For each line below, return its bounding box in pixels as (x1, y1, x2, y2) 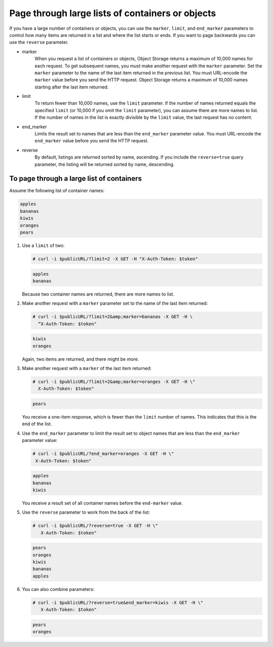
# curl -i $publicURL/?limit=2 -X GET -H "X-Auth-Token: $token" (32, 256, 198, 262)
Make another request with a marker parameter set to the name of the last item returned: (22, 301, 208, 307)
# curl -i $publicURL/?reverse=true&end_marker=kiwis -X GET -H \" (32, 600, 204, 606)
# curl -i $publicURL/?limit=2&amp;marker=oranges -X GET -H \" (32, 379, 196, 385)
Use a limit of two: (22, 242, 65, 248)
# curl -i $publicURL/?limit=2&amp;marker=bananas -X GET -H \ (32, 314, 193, 320)
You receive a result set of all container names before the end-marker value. (22, 500, 183, 506)
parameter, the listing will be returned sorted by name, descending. (34, 161, 175, 167)
